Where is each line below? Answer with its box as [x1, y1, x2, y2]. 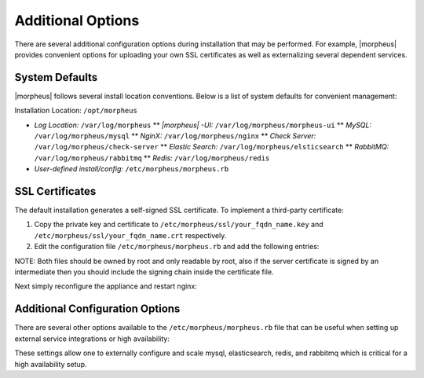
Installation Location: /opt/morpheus [14, 106, 137, 116]
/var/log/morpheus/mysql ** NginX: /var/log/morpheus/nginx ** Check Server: [34, 131, 316, 141]
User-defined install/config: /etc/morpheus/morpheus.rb [34, 164, 229, 174]
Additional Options [14, 12, 140, 29]
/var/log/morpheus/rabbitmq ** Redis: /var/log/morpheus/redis [34, 153, 270, 163]
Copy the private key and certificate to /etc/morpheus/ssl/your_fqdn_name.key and [34, 220, 323, 229]
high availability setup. [14, 359, 87, 369]
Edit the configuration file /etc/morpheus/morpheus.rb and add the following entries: [34, 242, 320, 251]
